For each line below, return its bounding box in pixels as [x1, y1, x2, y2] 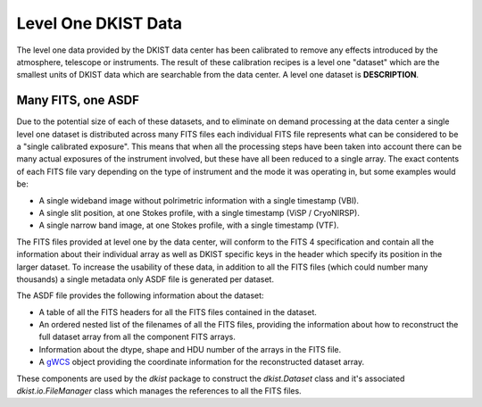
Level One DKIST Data [16, 13, 183, 33]
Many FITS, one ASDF [16, 93, 140, 108]
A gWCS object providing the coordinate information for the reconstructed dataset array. [38, 357, 365, 368]
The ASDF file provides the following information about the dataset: [16, 290, 264, 301]
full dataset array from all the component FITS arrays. [38, 331, 237, 343]
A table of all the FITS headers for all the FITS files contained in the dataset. [38, 306, 317, 317]
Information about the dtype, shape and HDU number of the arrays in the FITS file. [38, 344, 342, 354]
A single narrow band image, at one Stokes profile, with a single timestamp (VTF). [38, 220, 339, 231]
